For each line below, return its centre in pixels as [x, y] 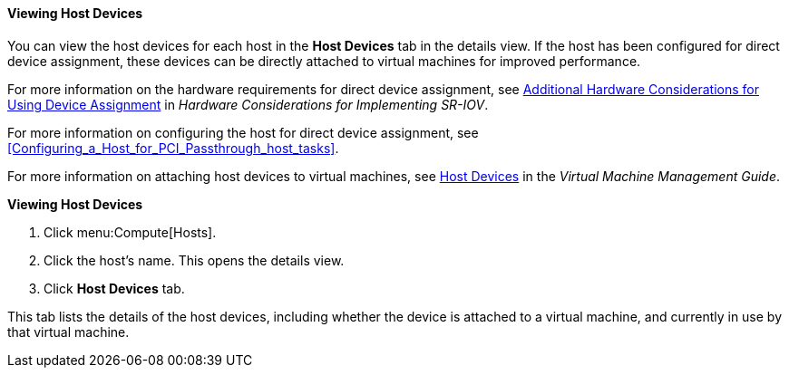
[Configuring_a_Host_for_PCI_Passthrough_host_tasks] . [173, 148]
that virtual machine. [68, 332]
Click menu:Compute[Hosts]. [130, 232]
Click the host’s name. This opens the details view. [194, 260]
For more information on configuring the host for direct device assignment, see [243, 132]
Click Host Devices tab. [114, 288]
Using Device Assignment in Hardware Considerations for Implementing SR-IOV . [248, 104]
